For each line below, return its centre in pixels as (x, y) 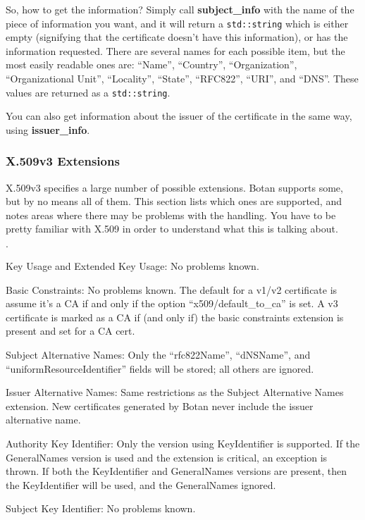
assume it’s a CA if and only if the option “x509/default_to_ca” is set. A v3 (172, 303)
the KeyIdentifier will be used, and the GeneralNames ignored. (141, 484)
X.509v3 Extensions (63, 161)
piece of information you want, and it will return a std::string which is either (177, 23)
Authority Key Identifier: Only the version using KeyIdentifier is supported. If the (183, 443)
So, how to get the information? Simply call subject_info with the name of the (180, 9)
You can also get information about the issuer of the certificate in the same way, (179, 116)
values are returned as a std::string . (88, 92)
